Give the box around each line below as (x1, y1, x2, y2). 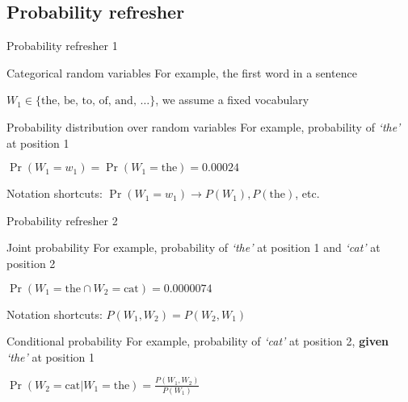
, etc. (295, 185, 320, 202)
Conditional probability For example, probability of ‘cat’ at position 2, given (6, 333, 389, 350)
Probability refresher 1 (6, 37, 118, 54)
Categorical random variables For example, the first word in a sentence (6, 64, 357, 81)
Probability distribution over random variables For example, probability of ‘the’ (6, 118, 401, 135)
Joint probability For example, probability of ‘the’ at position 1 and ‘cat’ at (6, 239, 381, 256)
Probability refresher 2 (6, 211, 118, 228)
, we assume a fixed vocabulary (155, 91, 309, 108)
